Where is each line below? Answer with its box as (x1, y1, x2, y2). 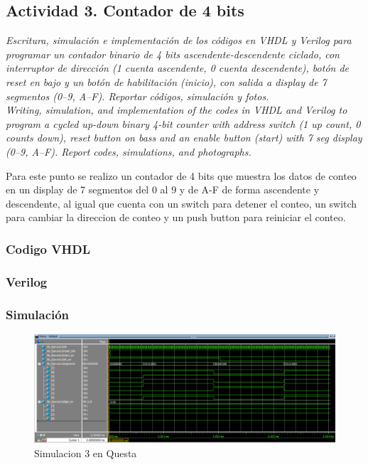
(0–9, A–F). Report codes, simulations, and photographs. (6, 144, 251, 159)
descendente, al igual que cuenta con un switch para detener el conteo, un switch (6, 196, 357, 210)
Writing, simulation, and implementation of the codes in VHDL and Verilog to (6, 102, 347, 117)
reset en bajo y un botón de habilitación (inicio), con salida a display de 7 (6, 74, 327, 89)
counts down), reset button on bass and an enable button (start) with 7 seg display (6, 130, 362, 145)
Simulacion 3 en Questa (34, 445, 137, 460)
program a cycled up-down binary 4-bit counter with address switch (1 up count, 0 (6, 116, 361, 131)
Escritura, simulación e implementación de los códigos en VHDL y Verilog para (6, 33, 352, 48)
